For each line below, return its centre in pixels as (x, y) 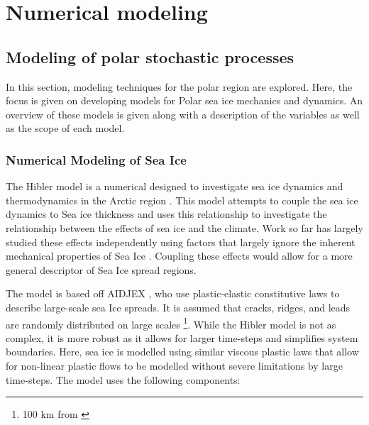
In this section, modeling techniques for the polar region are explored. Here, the (179, 86)
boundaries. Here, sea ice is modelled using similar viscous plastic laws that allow (182, 352)
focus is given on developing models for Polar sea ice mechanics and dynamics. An (184, 100)
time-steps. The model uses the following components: (123, 379)
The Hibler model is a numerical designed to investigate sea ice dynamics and (175, 186)
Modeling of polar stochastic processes (150, 56)
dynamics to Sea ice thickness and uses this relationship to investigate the (166, 214)
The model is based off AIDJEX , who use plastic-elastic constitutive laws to (173, 293)
